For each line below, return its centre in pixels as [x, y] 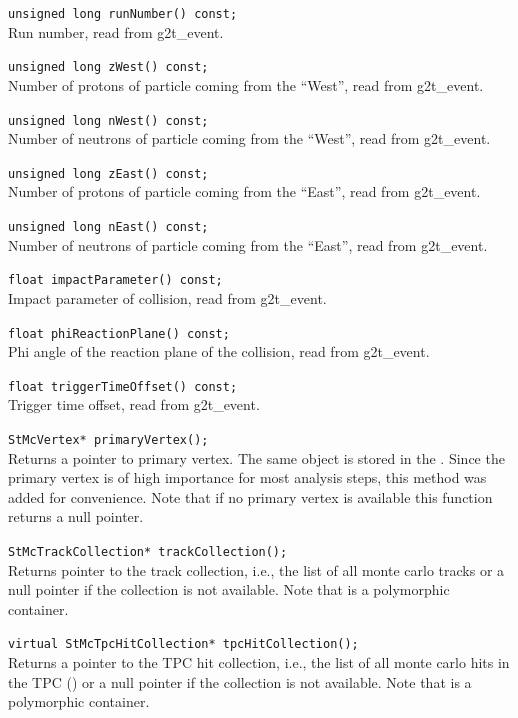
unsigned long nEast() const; [108, 227]
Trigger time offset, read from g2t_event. [134, 404]
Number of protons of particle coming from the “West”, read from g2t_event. [246, 84]
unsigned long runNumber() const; [123, 14]
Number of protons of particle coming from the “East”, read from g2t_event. [244, 191]
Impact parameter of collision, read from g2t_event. [167, 297]
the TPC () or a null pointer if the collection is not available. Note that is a [240, 681]
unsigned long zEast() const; [108, 173]
